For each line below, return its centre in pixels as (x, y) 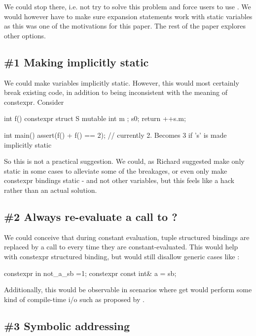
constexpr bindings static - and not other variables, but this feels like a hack (119, 180)
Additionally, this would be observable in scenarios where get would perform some (128, 290)
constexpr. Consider (34, 102)
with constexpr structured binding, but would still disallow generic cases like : (122, 256)
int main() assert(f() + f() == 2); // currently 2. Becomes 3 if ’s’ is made (115, 135)
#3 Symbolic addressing (67, 325)
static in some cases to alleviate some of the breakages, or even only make (116, 170)
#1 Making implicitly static (76, 62)
